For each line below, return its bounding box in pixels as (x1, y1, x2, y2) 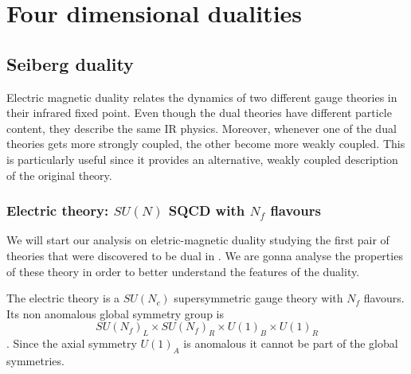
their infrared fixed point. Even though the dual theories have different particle (6, 104, 392, 121)
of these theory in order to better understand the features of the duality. (6, 263, 360, 279)
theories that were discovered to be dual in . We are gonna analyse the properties (6, 247, 403, 263)
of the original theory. (6, 166, 112, 183)
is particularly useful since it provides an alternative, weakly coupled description (6, 150, 398, 167)
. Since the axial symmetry (6, 335, 137, 352)
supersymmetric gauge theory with (174, 290, 343, 306)
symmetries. (6, 352, 65, 368)
